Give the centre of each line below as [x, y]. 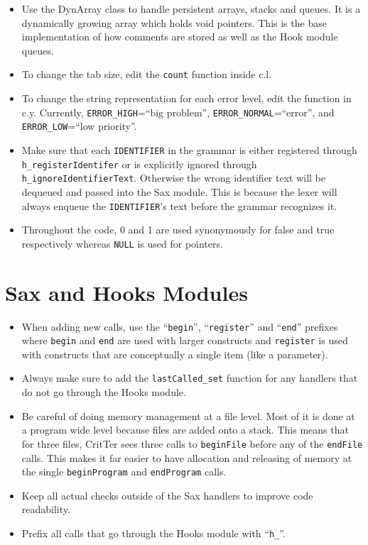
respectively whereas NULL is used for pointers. [122, 243]
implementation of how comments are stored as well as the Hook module [180, 37]
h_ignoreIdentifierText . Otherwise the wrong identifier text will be [173, 178]
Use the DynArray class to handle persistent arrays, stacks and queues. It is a [191, 9]
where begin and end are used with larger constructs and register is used [185, 340]
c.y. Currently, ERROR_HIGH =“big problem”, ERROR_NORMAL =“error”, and [178, 112]
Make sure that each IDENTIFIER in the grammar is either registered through [189, 149]
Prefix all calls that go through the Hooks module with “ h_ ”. [153, 533]
